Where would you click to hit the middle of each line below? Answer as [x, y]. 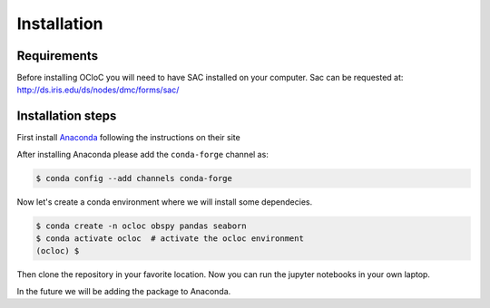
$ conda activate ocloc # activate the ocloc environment [170, 239]
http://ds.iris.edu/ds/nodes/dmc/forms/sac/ [98, 90]
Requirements [58, 56]
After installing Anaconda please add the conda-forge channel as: [143, 154]
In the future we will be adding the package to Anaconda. [124, 291]
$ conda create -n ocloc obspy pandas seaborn [141, 226]
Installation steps [67, 116]
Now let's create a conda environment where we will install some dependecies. [165, 202]
